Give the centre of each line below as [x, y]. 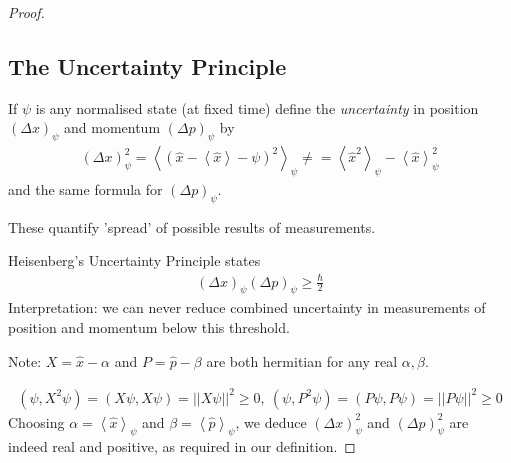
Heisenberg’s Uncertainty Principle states [134, 260]
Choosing [36, 421]
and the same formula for [85, 189]
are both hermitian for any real [302, 360]
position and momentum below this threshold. [149, 326]
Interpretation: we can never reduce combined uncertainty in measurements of [247, 307]
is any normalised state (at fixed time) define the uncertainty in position [257, 107]
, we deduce [271, 421]
